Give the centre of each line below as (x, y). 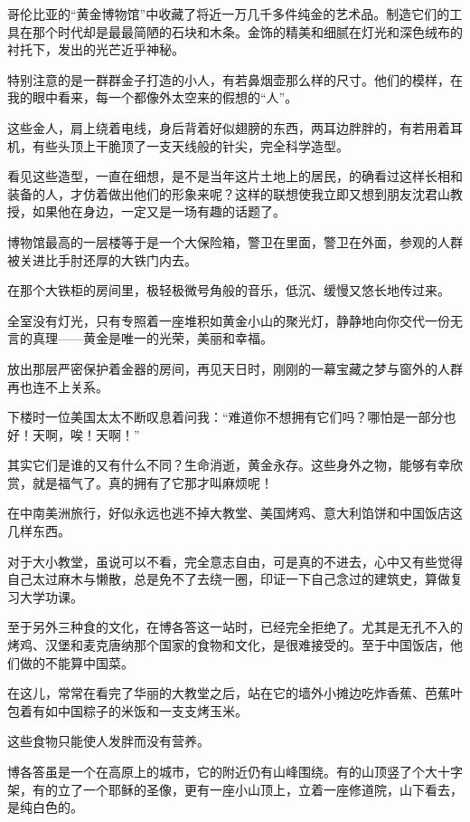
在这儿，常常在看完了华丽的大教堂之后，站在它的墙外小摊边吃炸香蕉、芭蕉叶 (235, 693)
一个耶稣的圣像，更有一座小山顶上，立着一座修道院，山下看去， (273, 789)
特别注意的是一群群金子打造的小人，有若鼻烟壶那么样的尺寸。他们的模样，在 (235, 79)
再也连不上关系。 (58, 386)
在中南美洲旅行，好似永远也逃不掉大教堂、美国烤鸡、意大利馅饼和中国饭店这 (235, 513)
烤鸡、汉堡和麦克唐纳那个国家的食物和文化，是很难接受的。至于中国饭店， (229, 645)
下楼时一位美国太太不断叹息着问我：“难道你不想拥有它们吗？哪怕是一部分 (226, 417)
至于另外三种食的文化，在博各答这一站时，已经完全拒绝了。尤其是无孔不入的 (235, 627)
